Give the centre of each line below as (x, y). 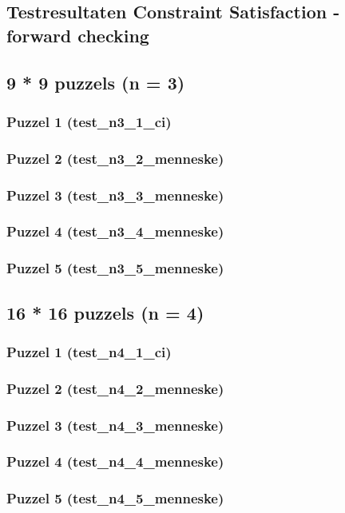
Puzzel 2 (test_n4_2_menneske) (115, 388)
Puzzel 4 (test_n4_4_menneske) (115, 461)
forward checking (78, 35)
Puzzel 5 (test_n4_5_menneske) (115, 498)
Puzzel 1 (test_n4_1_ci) (89, 351)
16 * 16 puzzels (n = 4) (105, 312)
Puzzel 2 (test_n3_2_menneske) (115, 158)
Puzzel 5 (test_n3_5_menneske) (115, 268)
